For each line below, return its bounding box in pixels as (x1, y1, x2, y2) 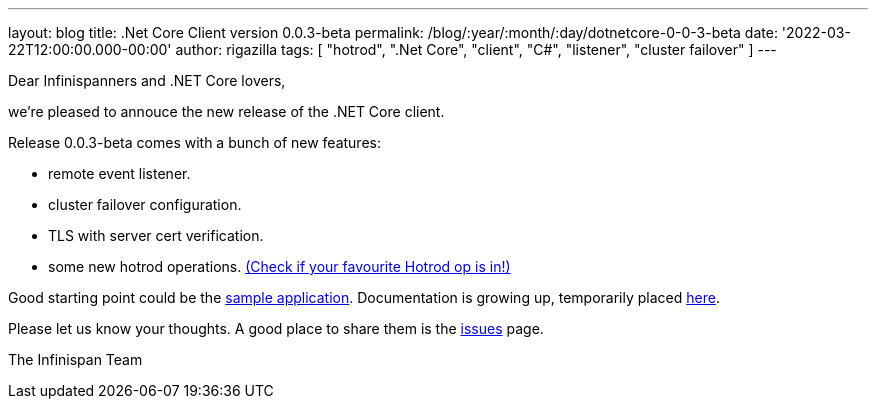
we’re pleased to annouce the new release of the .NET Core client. (8, 103, 445, 120)
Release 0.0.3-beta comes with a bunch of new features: (8, 134, 381, 151)
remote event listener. (48, 165, 191, 182)
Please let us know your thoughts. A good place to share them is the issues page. (8, 320, 544, 337)
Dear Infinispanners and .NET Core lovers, (8, 72, 286, 89)
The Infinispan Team (8, 351, 143, 368)
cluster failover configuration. (48, 196, 242, 213)
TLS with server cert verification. (48, 227, 264, 244)
